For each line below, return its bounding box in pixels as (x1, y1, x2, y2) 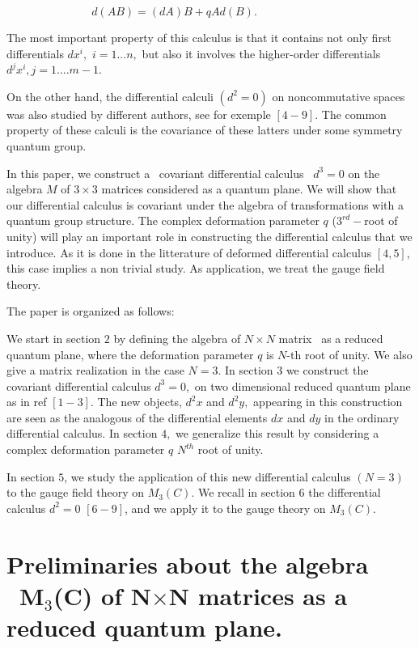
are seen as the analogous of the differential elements (6, 409, 268, 426)
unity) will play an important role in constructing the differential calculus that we (6, 227, 413, 244)
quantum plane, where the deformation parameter (6, 345, 254, 362)
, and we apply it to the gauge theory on (125, 499, 326, 516)
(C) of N (53, 578, 151, 612)
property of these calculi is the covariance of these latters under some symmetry (6, 121, 403, 138)
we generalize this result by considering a (176, 425, 379, 442)
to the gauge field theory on (6, 484, 144, 501)
